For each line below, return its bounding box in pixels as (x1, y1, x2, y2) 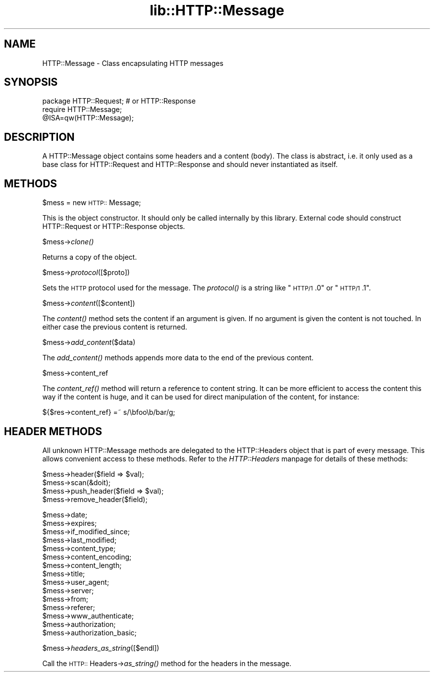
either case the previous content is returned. (42, 323, 187, 332)
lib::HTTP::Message (150, 2, 284, 19)
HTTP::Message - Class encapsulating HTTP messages (42, 58, 223, 67)
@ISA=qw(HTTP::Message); (42, 113, 134, 122)
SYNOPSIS (4, 76, 58, 89)
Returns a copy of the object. (42, 253, 137, 262)
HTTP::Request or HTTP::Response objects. (42, 222, 185, 231)
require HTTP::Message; (42, 105, 122, 114)
